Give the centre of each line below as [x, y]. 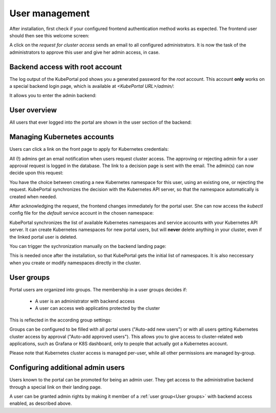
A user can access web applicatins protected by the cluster [98, 308]
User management [50, 13]
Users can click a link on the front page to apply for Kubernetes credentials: [89, 149]
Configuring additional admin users [67, 368]
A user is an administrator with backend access [85, 301]
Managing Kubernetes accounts [62, 137]
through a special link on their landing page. [56, 387]
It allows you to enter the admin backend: [53, 96]
